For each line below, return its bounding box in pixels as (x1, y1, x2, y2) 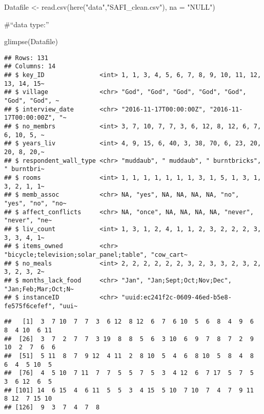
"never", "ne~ (4, 217, 52, 224)
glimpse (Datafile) (4, 36, 58, 47)
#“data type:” (4, 18, 49, 29)
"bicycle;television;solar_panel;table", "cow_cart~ (4, 251, 188, 258)
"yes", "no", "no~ (4, 199, 67, 207)
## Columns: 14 (4, 63, 56, 70)
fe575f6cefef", (4, 302, 56, 310)
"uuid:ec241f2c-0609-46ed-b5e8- (121, 294, 232, 302)
